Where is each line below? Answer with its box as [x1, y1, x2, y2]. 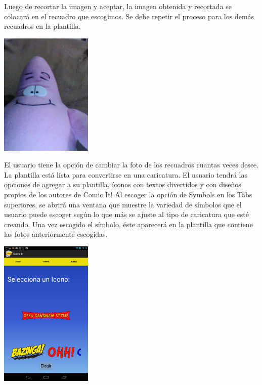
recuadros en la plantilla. [4, 21, 81, 31]
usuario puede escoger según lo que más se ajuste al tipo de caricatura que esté [4, 209, 249, 220]
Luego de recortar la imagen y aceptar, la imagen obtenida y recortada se [4, 1, 232, 11]
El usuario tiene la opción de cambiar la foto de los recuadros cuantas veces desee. [4, 159, 259, 170]
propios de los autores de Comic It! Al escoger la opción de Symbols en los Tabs [4, 189, 252, 199]
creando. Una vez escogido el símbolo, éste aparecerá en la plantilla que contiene [4, 219, 253, 229]
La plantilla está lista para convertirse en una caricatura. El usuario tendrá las [4, 169, 247, 180]
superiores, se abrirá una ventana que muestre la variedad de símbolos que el [4, 199, 242, 209]
